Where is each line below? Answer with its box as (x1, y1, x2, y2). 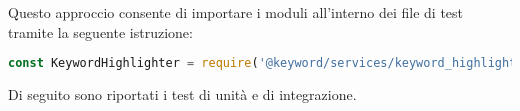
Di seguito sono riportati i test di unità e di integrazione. (8, 84, 357, 105)
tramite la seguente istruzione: (8, 21, 193, 42)
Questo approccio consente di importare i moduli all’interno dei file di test (8, 2, 464, 22)
